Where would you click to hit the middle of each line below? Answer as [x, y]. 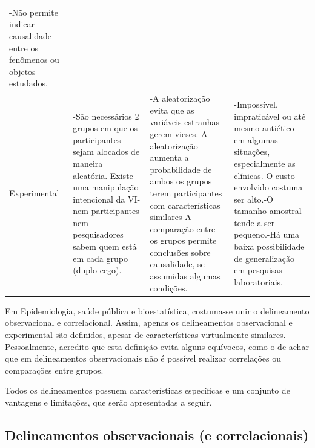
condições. [169, 287]
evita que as [172, 110]
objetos [22, 71]
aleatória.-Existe [103, 175]
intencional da [99, 199]
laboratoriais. [258, 281]
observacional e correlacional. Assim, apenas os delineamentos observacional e [149, 323]
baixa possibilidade [269, 246]
